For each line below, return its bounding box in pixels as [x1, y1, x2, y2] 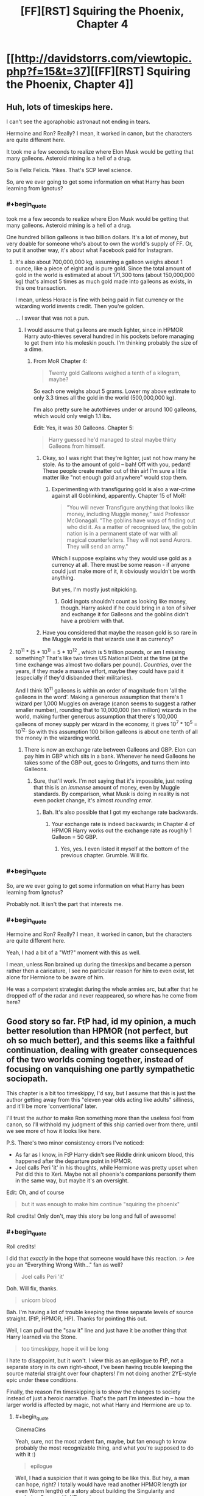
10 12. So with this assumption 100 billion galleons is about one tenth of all [15, 727, 198, 735]
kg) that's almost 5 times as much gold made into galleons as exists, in [15, 278, 192, 285]
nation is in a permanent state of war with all [66, 530, 178, 537]
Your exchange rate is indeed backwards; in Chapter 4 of [51, 821, 195, 828]
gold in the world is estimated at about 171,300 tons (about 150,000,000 [15, 271, 195, 278]
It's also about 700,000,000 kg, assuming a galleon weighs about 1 [15, 258, 183, 265]
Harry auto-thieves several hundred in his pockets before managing [24, 333, 194, 340]
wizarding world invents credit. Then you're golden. [15, 302, 145, 309]
